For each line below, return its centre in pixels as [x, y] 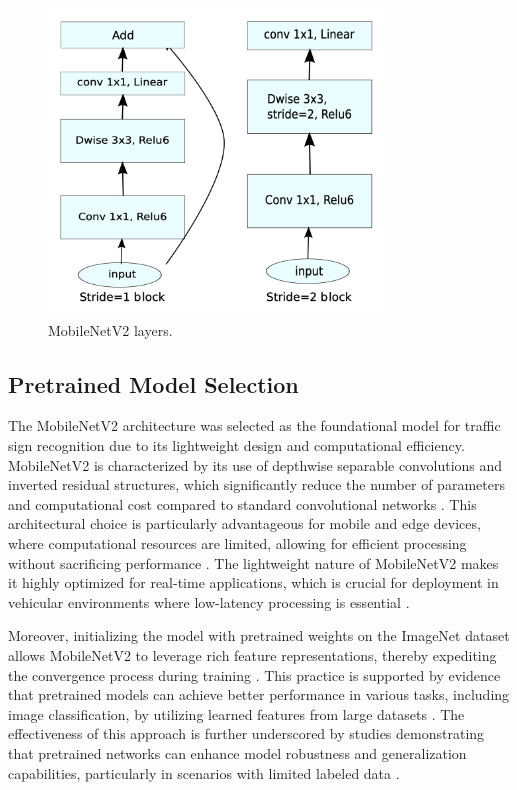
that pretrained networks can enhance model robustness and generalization [237, 752]
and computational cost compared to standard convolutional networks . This [242, 503]
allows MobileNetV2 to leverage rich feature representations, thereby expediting [252, 654]
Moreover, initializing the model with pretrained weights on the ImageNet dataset [259, 635]
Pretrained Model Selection [153, 383]
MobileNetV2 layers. [110, 329]
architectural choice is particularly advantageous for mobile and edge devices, [244, 523]
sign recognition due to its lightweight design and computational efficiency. [236, 445]
